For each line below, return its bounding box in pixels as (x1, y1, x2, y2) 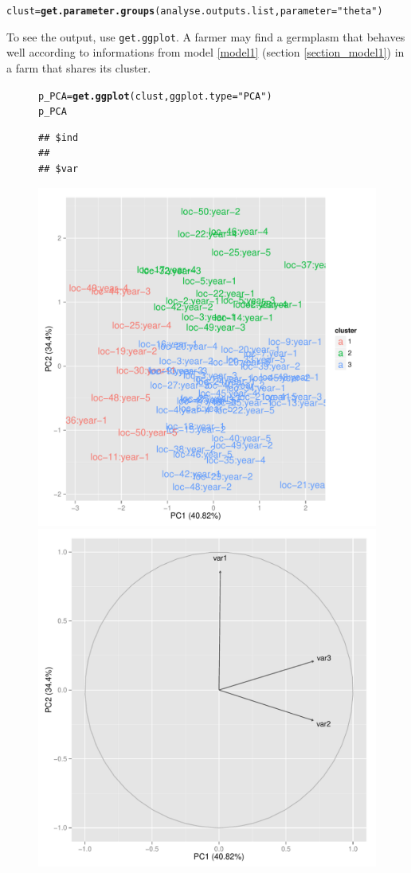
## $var (38, 163, 79, 174)
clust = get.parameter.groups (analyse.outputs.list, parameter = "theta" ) (6, 6, 383, 17)
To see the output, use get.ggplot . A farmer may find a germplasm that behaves (6, 28, 405, 45)
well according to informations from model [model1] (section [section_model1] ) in (6, 44, 405, 61)
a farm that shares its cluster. (6, 59, 151, 76)
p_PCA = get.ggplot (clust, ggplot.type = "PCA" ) (38, 90, 272, 102)
